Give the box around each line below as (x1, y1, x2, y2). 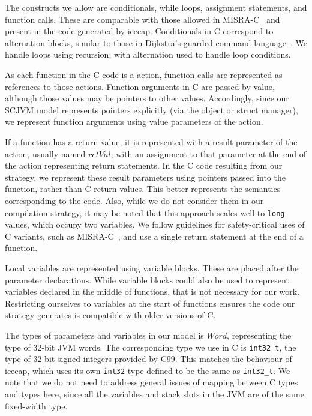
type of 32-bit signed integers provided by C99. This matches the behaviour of (5, 352, 292, 365)
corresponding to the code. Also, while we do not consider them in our (5, 194, 264, 206)
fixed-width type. (5, 399, 68, 412)
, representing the (227, 328, 292, 341)
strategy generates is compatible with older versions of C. (5, 309, 216, 321)
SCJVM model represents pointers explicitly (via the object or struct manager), (5, 103, 298, 116)
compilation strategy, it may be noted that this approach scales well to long (5, 206, 285, 219)
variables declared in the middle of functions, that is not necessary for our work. (5, 285, 300, 298)
